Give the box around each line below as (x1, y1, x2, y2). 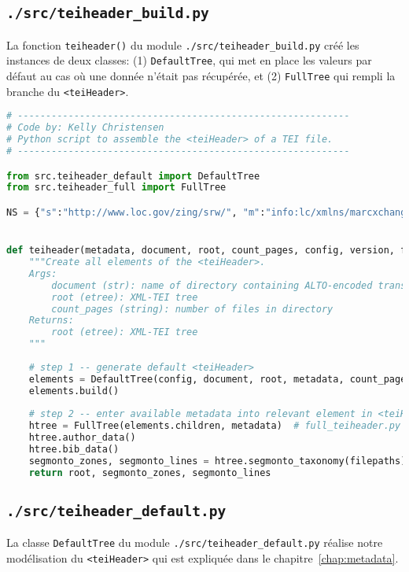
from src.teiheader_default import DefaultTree (6, 170, 260, 182)
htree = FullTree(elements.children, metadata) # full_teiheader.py (28, 420, 401, 432)
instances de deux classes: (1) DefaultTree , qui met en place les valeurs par (6, 52, 372, 68)
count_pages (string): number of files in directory (51, 303, 333, 315)
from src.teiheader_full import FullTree (6, 182, 227, 194)
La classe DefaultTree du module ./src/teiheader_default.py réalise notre (6, 534, 383, 551)
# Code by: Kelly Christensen (6, 122, 164, 134)
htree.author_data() (28, 432, 136, 444)
